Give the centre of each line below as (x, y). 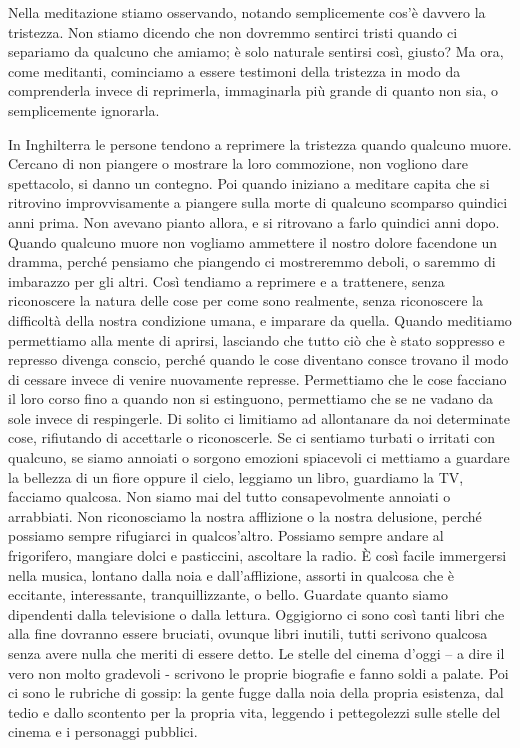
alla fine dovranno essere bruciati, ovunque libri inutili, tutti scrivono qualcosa (248, 633)
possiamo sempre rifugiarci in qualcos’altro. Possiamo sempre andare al (226, 535)
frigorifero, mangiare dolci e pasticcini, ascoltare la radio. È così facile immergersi (257, 555)
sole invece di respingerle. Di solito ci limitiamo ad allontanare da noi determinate (259, 417)
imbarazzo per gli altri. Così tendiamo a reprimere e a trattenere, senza (226, 280)
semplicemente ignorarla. (84, 109)
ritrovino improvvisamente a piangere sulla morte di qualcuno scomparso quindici (258, 202)
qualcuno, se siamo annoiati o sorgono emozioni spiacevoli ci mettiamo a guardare (259, 457)
